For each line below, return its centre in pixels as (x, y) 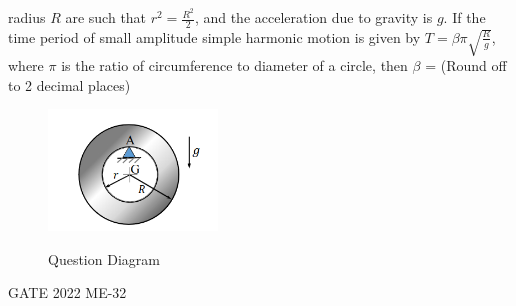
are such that (106, 17)
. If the (464, 17)
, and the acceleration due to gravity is (313, 17)
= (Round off (466, 65)
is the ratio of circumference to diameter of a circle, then (234, 65)
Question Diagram (104, 258)
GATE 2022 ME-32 (67, 292)
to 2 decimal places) (69, 84)
